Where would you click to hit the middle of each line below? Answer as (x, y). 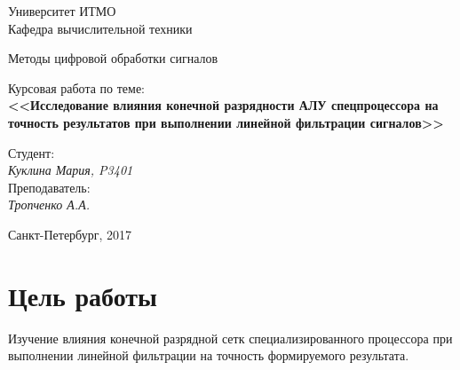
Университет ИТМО (62, 11)
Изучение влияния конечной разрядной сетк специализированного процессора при (230, 338)
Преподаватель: (49, 187)
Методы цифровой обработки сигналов (113, 58)
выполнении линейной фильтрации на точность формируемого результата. (209, 355)
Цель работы (83, 295)
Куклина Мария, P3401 (71, 170)
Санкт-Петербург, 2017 (70, 234)
